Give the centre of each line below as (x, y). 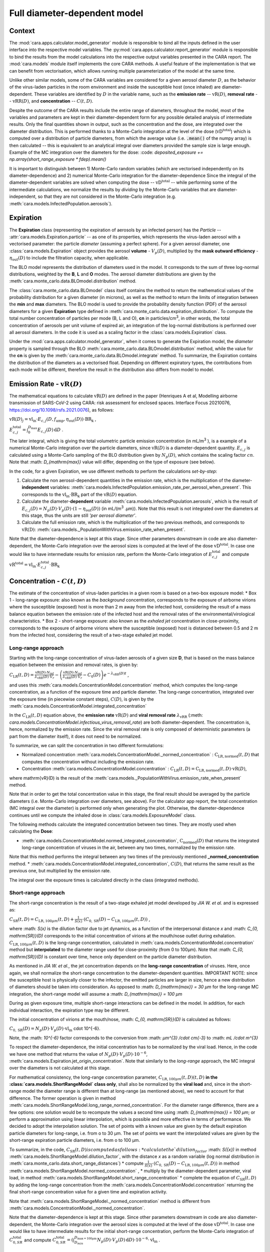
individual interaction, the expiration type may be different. (69, 1010)
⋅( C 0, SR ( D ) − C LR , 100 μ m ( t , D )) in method (195, 1164)
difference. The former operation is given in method (62, 1098)
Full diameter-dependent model (76, 13)
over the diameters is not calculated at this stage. (60, 1068)
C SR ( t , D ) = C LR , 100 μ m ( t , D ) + (42, 920)
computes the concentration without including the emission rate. (88, 762)
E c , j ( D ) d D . (50, 430)
